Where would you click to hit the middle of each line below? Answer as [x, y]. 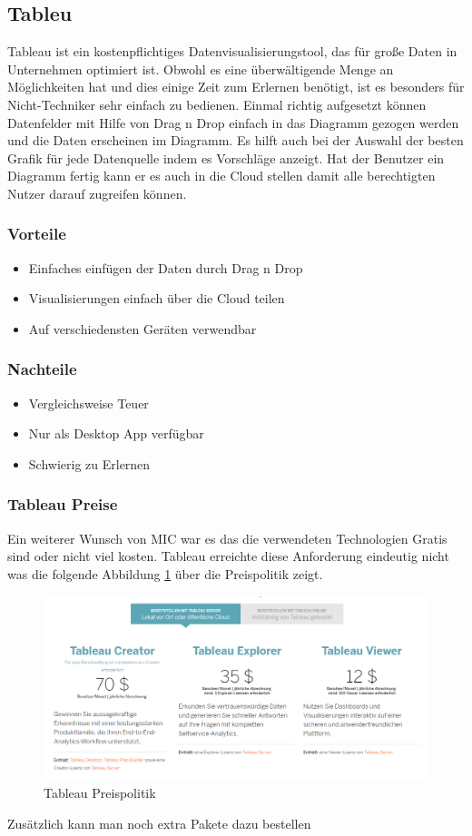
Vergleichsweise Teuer [88, 403]
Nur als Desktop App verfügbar [116, 433]
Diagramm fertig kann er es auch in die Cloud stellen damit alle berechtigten [221, 176]
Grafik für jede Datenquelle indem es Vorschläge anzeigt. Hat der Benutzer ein [226, 157]
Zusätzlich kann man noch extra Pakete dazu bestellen [159, 824]
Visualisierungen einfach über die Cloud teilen [157, 298]
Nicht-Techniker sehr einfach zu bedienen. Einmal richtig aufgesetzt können [217, 104]
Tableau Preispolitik [100, 793]
